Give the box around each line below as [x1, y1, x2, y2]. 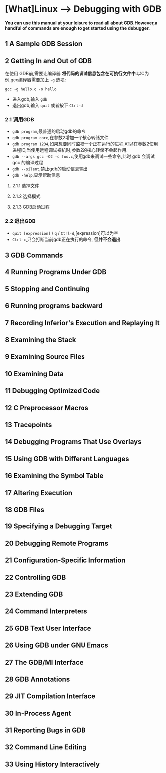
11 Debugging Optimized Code [5, 387, 100, 395]
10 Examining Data [5, 369, 64, 378]
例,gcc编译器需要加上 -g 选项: [5, 77, 66, 83]
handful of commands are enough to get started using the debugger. [5, 25, 150, 31]
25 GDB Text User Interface [5, 624, 91, 632]
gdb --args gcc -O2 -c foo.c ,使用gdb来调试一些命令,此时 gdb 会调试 [12, 153, 155, 159]
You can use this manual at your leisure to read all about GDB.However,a [5, 20, 158, 26]
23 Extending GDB [5, 590, 63, 598]
